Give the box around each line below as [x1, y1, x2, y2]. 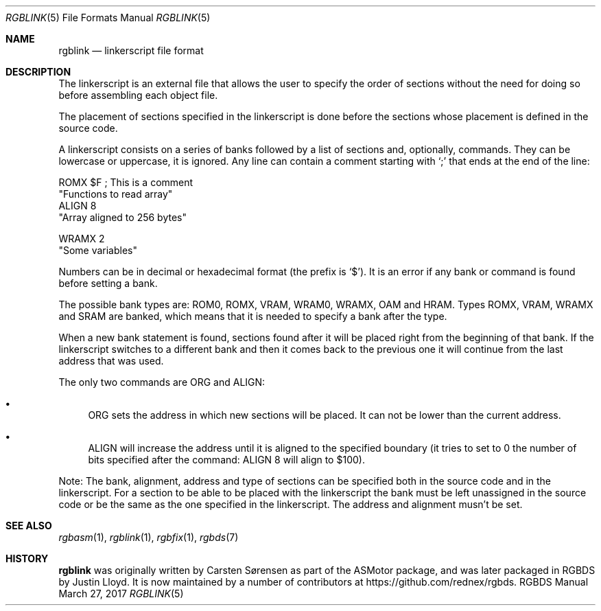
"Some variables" [58, 244, 138, 256]
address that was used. [58, 355, 164, 367]
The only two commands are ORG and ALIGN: [58, 376, 266, 388]
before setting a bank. [58, 277, 158, 289]
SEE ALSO [5, 520, 52, 531]
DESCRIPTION [5, 66, 71, 78]
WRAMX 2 [58, 233, 105, 244]
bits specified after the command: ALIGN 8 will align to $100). [88, 454, 365, 465]
